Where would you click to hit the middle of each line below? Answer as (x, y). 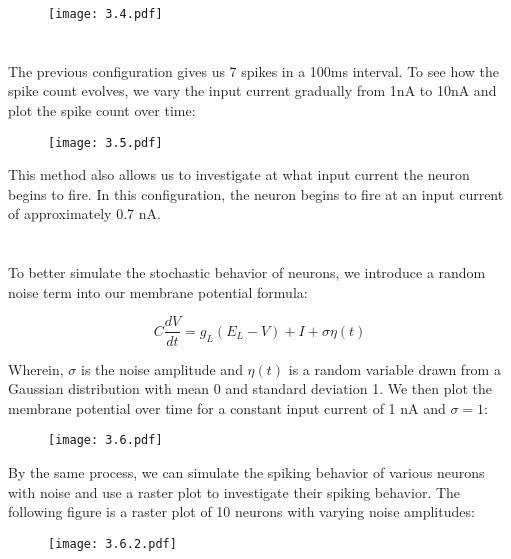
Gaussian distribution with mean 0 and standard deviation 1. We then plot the (250, 388)
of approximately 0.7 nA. (84, 213)
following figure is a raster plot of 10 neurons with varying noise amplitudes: (241, 511)
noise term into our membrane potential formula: (158, 291)
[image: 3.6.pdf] (105, 440)
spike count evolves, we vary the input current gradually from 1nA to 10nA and (252, 90)
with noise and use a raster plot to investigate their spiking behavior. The (234, 491)
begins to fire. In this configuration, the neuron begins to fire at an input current (256, 193)
